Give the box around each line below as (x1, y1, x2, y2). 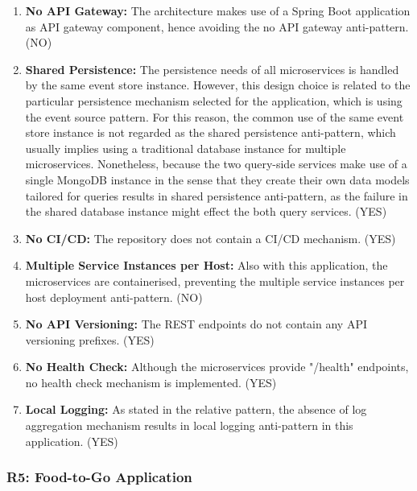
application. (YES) (25, 432, 118, 449)
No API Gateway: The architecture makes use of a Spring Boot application (25, 2, 411, 19)
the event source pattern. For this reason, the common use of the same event (25, 108, 404, 125)
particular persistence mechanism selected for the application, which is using (25, 92, 403, 109)
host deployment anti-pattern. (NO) (25, 288, 203, 305)
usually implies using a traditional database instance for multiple (25, 139, 346, 156)
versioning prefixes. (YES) (25, 331, 155, 348)
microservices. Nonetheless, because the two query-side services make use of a (25, 155, 407, 172)
